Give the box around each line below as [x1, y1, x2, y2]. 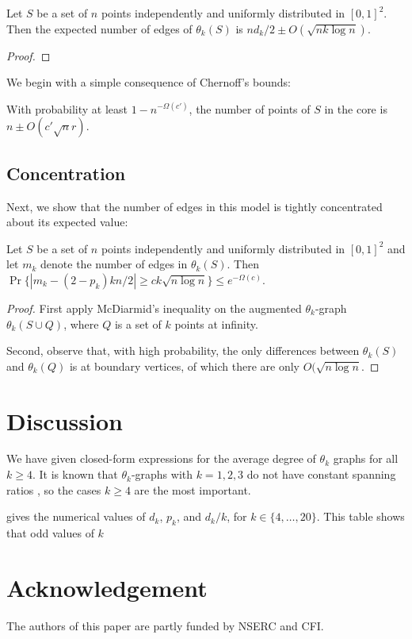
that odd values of [6, 525, 94, 541]
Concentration [6, 160, 126, 185]
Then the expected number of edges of [6, 20, 193, 37]
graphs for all [333, 450, 399, 467]
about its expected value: [6, 214, 128, 230]
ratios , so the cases [6, 481, 101, 498]
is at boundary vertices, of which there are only [69, 357, 299, 374]
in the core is [324, 100, 387, 117]
